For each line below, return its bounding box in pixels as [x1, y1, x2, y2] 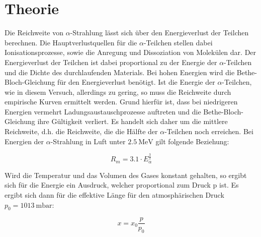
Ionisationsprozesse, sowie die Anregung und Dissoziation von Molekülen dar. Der [5, 47, 256, 57]
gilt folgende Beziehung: [155, 136, 229, 146]
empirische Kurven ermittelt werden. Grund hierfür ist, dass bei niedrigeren [5, 96, 238, 107]
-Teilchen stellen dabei [143, 37, 213, 47]
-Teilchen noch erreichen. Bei [164, 126, 253, 137]
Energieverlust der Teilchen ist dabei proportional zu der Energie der [5, 56, 217, 67]
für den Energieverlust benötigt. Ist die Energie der [57, 77, 215, 87]
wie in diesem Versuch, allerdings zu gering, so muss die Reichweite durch [5, 86, 231, 97]
